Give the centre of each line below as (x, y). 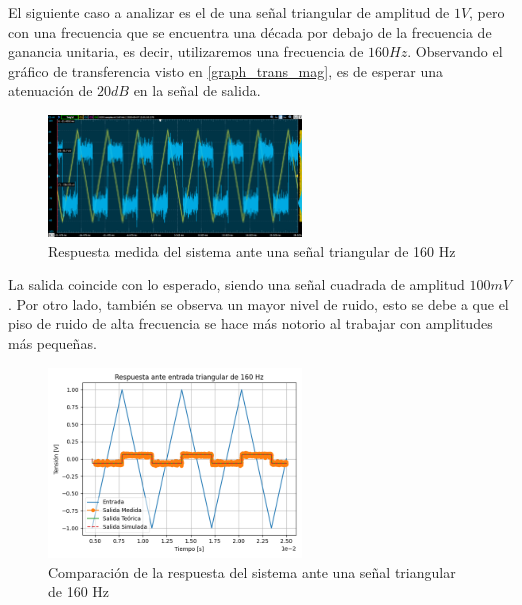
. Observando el (455, 51)
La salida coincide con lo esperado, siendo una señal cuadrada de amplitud (236, 284)
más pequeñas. (52, 342)
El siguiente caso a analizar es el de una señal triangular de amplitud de (229, 12)
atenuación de (50, 90)
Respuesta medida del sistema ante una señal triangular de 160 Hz (252, 250)
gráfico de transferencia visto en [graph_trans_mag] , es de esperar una (226, 70)
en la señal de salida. (197, 90)
